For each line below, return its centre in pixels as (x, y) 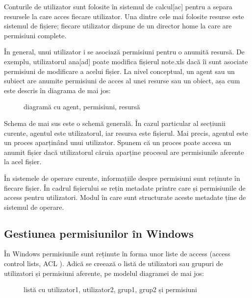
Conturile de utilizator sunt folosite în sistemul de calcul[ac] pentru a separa (118, 6)
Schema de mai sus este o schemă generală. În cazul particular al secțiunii (115, 123)
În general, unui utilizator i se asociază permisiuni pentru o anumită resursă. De (124, 52)
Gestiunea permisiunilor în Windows (99, 233)
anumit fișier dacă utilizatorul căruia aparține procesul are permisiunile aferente (124, 152)
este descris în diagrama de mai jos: (57, 90)
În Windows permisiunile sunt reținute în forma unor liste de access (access (117, 254)
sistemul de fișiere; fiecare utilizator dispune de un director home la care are (118, 26)
